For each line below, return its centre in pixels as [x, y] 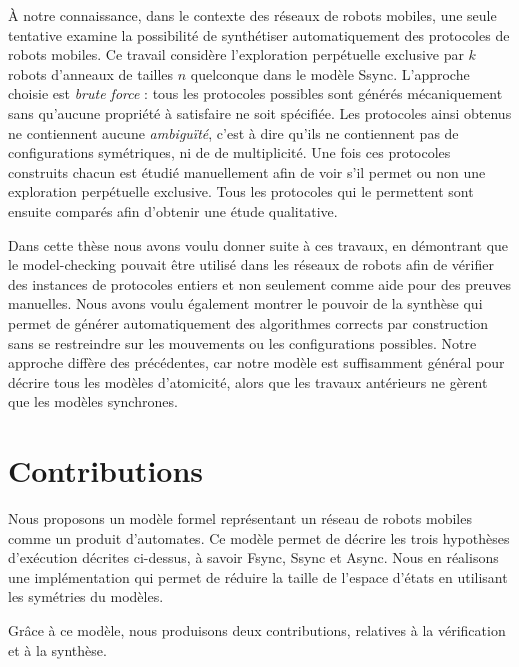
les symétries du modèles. [86, 596]
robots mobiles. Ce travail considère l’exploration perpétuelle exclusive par [236, 54]
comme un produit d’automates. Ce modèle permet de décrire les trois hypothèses [259, 537]
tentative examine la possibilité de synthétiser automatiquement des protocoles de [259, 34]
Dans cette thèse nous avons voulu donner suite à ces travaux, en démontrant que [258, 244]
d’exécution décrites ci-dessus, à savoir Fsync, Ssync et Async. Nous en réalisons [253, 557]
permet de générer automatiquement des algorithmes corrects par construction [248, 322]
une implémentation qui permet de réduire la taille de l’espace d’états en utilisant [258, 576]
